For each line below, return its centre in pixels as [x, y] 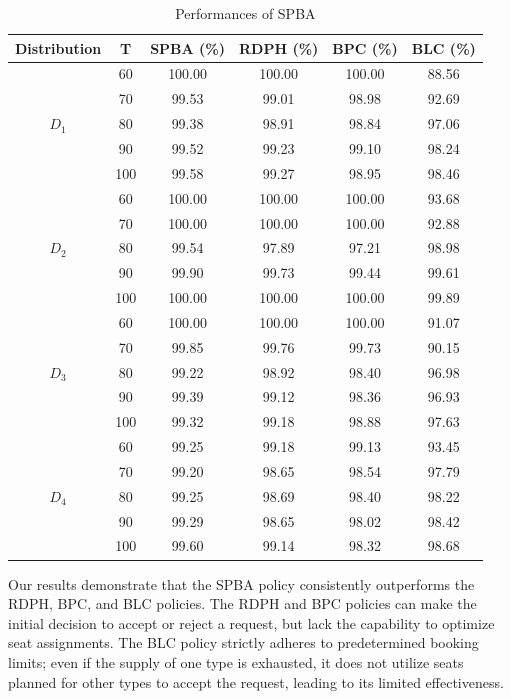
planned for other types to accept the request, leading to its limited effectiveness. [256, 681]
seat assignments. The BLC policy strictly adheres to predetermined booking [243, 642]
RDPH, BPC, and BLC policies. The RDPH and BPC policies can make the [242, 603]
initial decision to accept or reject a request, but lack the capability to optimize [251, 622]
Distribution [58, 47]
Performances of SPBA [245, 13]
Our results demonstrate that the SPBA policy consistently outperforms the [241, 583]
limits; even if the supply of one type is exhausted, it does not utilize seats [236, 661]
